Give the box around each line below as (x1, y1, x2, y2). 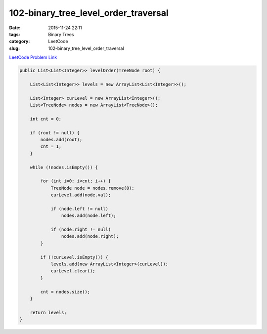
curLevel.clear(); (50, 268, 96, 274)
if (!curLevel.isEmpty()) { (40, 254, 109, 260)
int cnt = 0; (30, 116, 62, 122)
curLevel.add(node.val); (50, 192, 111, 198)
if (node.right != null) (50, 227, 111, 232)
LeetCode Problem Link (9, 54, 57, 60)
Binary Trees (48, 31, 74, 37)
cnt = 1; (40, 144, 62, 149)
